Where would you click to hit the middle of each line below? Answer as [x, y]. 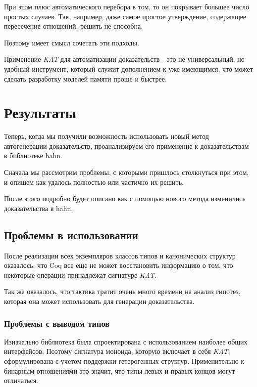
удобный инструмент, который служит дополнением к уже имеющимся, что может [128, 68]
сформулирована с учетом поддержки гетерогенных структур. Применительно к [124, 361]
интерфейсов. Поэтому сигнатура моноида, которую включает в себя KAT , [117, 351]
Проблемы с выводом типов [57, 323]
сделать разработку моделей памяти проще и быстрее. [85, 78]
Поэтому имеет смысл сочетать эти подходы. [72, 42]
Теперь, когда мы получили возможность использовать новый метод [106, 136]
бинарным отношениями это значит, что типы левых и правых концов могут [120, 370]
